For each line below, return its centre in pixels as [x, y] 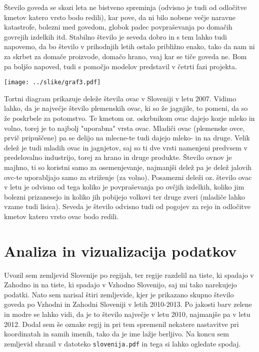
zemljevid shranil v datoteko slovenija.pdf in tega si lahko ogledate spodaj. [122, 343]
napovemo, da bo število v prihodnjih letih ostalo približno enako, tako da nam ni [129, 46]
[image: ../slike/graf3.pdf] [52, 82]
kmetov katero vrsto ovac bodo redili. [61, 216]
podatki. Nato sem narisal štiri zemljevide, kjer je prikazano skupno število [119, 294]
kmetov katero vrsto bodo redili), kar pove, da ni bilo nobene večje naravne [120, 17]
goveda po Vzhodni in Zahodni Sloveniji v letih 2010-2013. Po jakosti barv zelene [128, 304]
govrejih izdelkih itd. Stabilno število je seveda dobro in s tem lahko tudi [116, 36]
